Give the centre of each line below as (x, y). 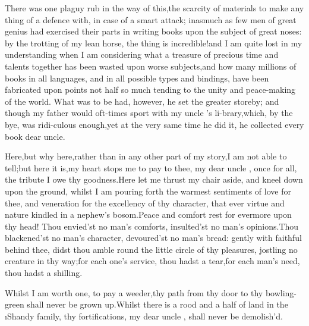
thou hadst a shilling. (44, 273)
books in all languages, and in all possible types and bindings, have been (137, 78)
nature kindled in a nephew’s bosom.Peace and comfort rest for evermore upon (148, 214)
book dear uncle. (35, 136)
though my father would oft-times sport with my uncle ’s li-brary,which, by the (149, 113)
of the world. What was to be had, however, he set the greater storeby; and (142, 101)
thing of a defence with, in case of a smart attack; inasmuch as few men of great (151, 19)
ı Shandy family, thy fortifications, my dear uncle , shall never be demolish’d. (144, 316)
